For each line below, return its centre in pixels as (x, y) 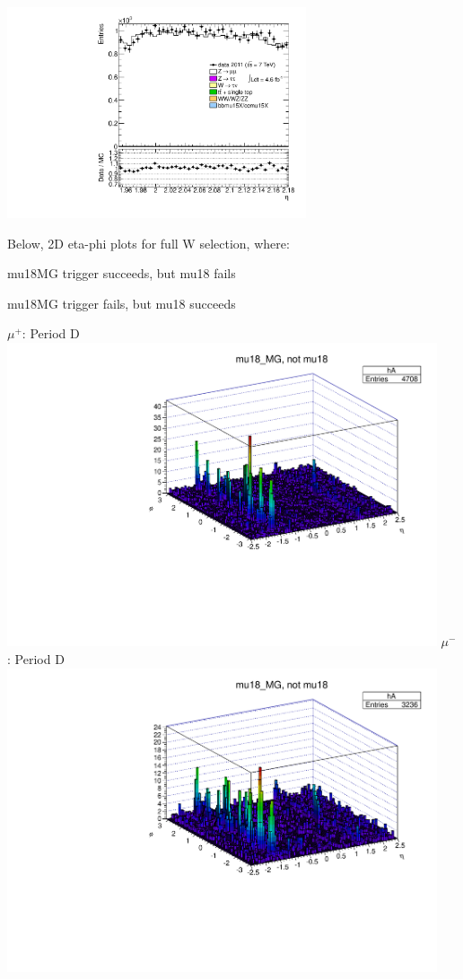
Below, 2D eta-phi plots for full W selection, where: (149, 243)
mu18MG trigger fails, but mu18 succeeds (122, 303)
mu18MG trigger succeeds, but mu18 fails (122, 273)
